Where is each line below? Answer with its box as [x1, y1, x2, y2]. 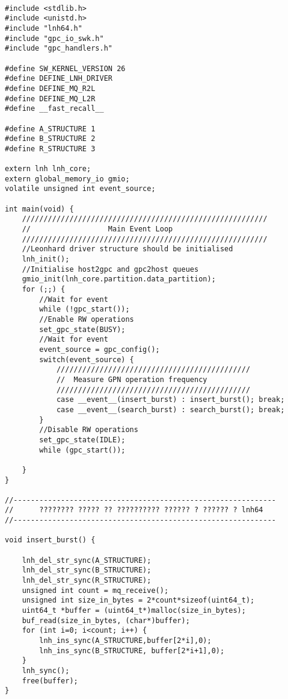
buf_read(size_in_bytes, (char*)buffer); [22, 616, 190, 625]
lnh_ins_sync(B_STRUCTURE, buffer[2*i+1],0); [39, 646, 225, 655]
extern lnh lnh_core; [5, 165, 91, 174]
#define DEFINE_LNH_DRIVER [5, 74, 112, 83]
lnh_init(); [22, 255, 70, 264]
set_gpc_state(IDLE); [39, 435, 126, 444]
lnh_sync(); [22, 666, 70, 675]
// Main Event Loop [22, 225, 173, 234]
